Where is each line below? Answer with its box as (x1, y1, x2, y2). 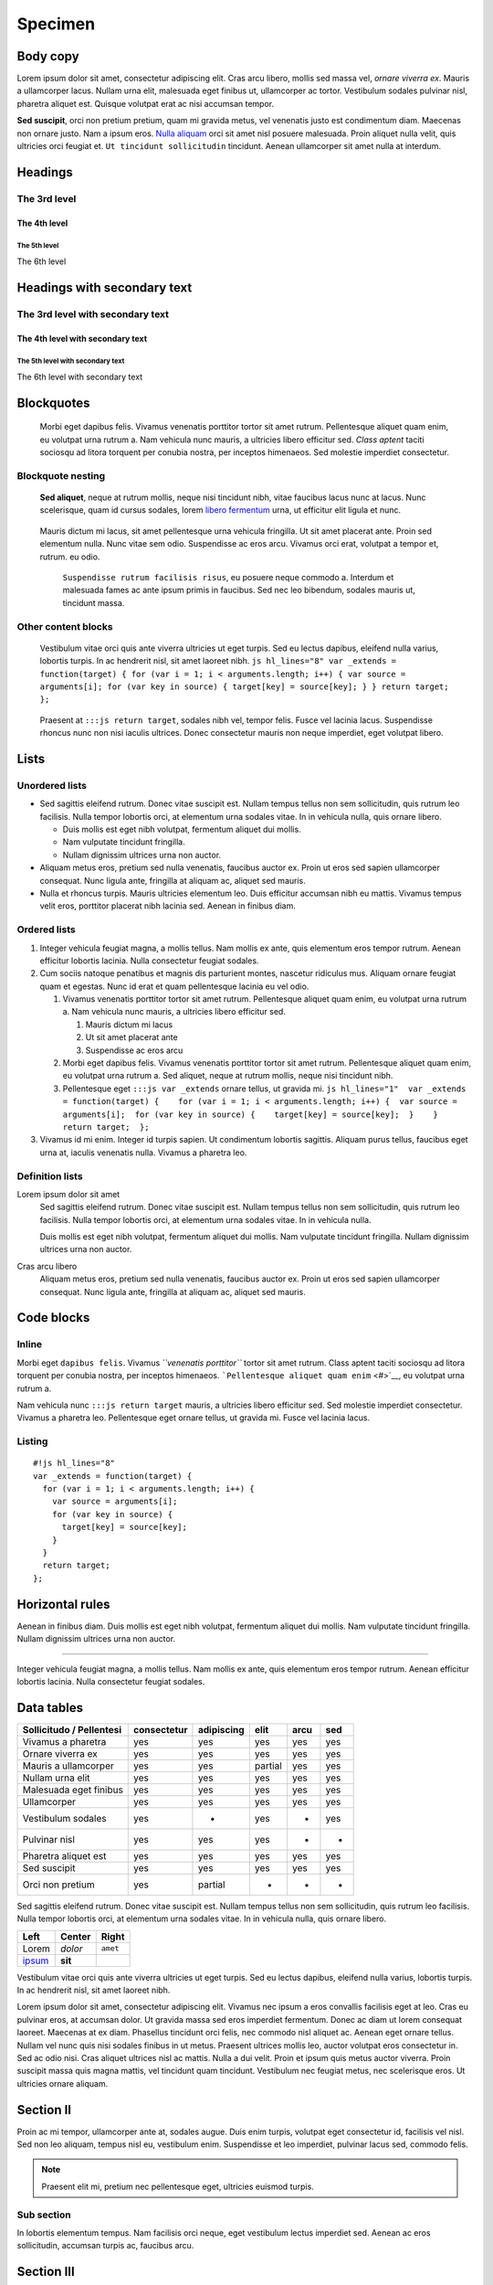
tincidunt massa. (62, 597, 125, 608)
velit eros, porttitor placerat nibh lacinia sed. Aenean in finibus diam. (39, 900, 296, 911)
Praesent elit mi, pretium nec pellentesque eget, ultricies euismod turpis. (41, 2181, 314, 2192)
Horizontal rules (16, 1596, 110, 1612)
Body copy (16, 48, 79, 64)
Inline (16, 1338, 43, 1351)
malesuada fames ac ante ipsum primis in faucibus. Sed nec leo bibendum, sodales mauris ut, (62, 585, 415, 596)
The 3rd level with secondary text (16, 307, 169, 320)
